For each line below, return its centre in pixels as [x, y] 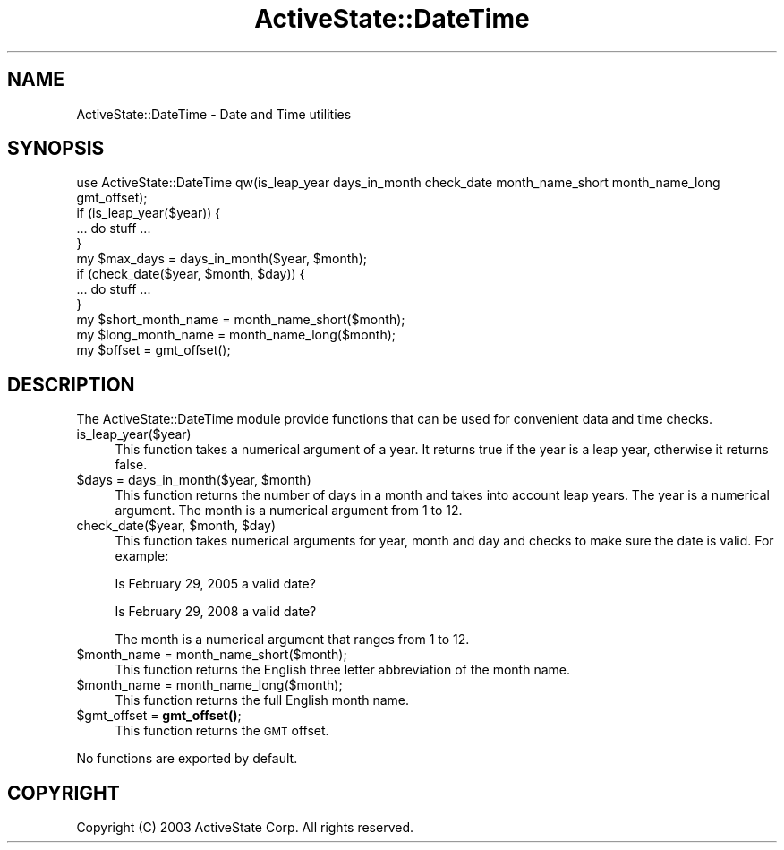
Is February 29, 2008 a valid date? [216, 612]
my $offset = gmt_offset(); [153, 350]
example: [142, 556]
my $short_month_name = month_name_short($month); [241, 320]
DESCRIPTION [71, 384]
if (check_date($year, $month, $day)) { [191, 274]
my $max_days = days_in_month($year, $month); [222, 259]
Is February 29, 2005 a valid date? [215, 584]
